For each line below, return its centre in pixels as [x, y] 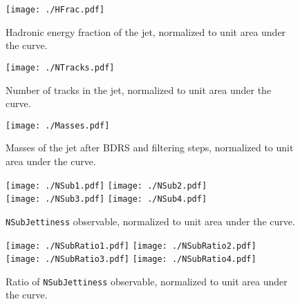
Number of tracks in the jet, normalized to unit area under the [139, 89]
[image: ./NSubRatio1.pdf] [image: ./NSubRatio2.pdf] [131, 246]
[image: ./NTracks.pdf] [60, 67]
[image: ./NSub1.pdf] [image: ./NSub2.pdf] [106, 186]
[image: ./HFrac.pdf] [55, 10]
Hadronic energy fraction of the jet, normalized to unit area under [146, 31]
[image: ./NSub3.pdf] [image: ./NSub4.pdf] [106, 199]
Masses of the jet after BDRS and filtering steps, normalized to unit [150, 148]
